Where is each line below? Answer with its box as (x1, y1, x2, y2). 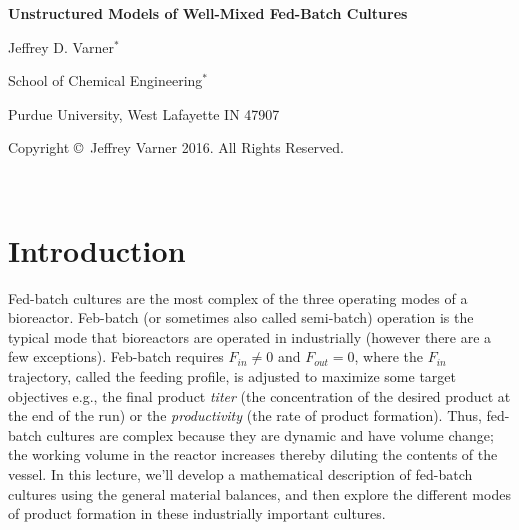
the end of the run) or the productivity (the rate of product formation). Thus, (8, 405, 482, 426)
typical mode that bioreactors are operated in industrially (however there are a (8, 326, 492, 347)
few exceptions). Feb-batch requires (8, 346, 224, 367)
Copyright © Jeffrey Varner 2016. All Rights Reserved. (8, 137, 344, 158)
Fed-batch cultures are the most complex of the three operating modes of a (8, 287, 468, 308)
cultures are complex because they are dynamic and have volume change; (46, 424, 494, 445)
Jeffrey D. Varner (8, 36, 114, 57)
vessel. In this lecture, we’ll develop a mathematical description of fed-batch (8, 464, 473, 485)
